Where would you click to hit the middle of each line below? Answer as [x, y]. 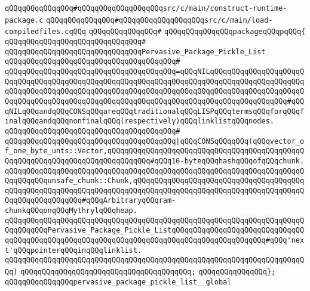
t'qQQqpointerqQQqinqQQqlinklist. [73, 250]
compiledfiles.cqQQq [46, 32]
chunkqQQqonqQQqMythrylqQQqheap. [71, 211]
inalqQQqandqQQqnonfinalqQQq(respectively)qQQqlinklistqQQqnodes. [140, 121]
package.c [24, 20]
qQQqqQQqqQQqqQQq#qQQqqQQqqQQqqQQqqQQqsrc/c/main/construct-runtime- [146, 8]
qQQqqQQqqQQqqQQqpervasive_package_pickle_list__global [118, 282]
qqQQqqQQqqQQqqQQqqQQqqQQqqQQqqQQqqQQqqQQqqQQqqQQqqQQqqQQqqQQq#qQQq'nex [155, 241]
